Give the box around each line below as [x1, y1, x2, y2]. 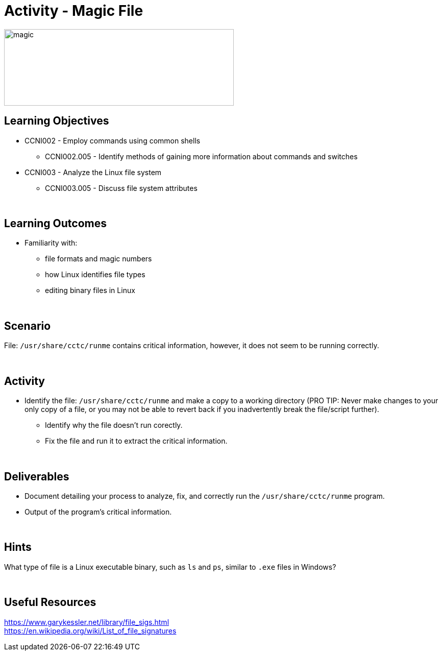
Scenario [4, 319, 51, 332]
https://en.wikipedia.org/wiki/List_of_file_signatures [4, 626, 177, 635]
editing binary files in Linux [45, 286, 135, 295]
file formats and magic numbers [45, 254, 152, 263]
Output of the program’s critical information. [24, 507, 172, 516]
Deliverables [4, 470, 69, 483]
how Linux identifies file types [45, 270, 145, 279]
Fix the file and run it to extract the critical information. [45, 436, 228, 446]
